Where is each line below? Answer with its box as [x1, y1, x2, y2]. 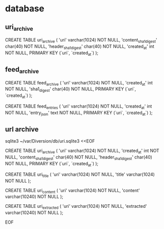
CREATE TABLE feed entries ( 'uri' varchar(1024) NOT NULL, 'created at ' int [5, 103, 152, 110]
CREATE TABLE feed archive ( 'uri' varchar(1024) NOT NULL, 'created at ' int [5, 79, 153, 87]
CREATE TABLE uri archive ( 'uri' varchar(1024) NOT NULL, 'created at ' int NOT [5, 148, 160, 155]
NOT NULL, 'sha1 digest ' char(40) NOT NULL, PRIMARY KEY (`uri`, [5, 86, 137, 93]
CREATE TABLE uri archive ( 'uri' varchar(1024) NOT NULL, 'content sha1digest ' [5, 37, 157, 44]
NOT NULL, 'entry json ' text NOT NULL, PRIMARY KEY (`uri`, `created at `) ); [5, 110, 153, 116]
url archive [5, 125, 39, 133]
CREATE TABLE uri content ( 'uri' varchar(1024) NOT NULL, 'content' [5, 187, 140, 194]
